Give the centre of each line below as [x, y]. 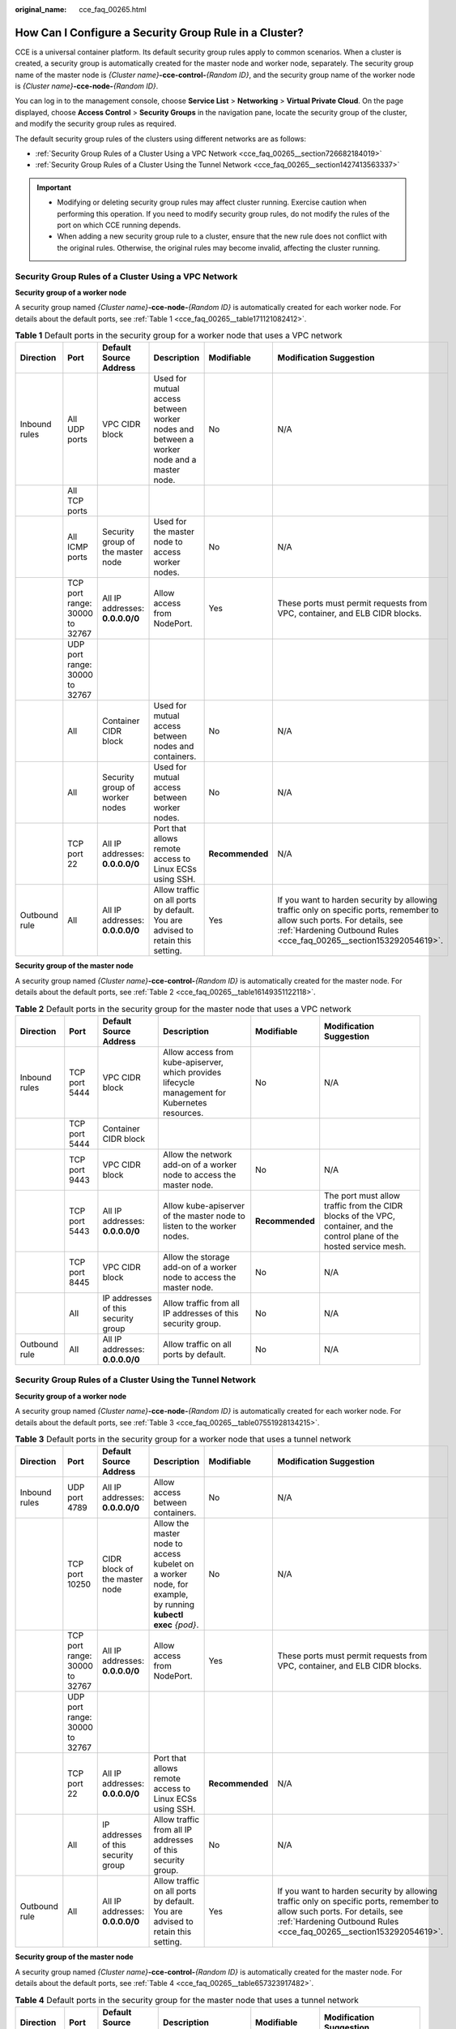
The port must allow [362, 1195]
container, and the [359, 1226]
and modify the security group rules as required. [96, 124]
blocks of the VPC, [360, 1216]
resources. [183, 1113]
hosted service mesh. [365, 1246]
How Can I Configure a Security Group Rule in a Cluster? [159, 32]
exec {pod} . [176, 1625]
